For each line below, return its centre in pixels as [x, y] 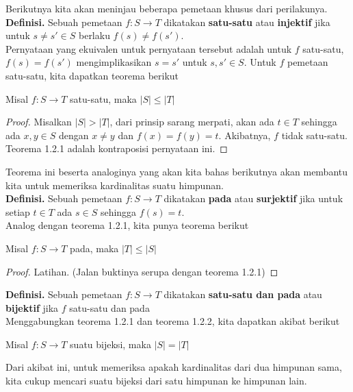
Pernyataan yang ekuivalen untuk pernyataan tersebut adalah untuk [149, 48]
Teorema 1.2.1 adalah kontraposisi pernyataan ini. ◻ [117, 148]
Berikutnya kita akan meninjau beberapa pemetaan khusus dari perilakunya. [167, 8]
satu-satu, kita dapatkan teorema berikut [92, 75]
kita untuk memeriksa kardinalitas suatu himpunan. [115, 185]
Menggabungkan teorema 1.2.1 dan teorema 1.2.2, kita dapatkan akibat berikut [173, 321]
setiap [18, 211]
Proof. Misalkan [39, 122]
